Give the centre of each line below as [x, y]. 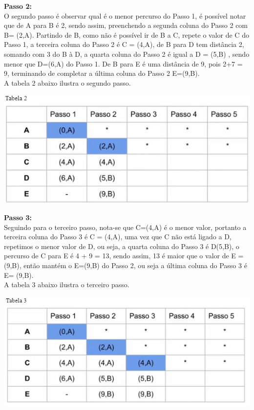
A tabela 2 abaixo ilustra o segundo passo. [67, 82]
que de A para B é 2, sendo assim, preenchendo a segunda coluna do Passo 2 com [126, 25]
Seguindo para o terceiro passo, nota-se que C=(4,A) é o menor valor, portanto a [125, 227]
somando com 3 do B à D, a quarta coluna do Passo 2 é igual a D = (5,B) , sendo [127, 54]
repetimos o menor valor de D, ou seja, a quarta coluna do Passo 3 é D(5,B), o [122, 246]
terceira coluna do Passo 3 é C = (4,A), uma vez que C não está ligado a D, [118, 237]
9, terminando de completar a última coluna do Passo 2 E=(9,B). [102, 73]
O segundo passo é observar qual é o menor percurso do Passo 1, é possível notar [125, 15]
